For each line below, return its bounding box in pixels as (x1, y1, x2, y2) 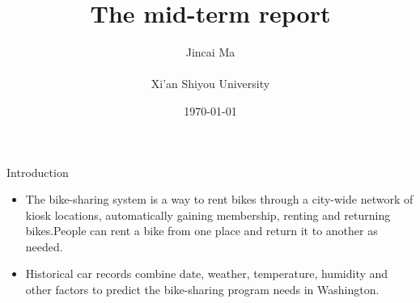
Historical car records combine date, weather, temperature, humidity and (25, 265, 388, 282)
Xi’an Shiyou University (151, 75, 270, 92)
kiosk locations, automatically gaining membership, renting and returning (25, 206, 391, 223)
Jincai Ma (185, 44, 235, 61)
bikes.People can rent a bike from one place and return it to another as (25, 222, 378, 239)
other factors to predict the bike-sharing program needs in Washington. (25, 281, 380, 298)
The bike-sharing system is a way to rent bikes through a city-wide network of (25, 191, 414, 208)
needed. (25, 238, 63, 255)
